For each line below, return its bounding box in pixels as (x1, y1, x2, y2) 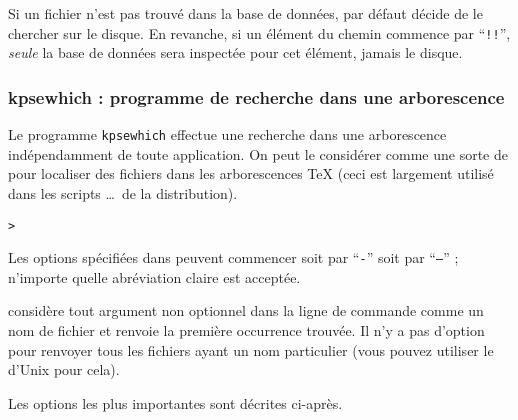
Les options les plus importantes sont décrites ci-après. (8, 392, 343, 413)
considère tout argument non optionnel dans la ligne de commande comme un (8, 300, 484, 321)
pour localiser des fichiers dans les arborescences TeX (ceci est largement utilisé (8, 163, 494, 184)
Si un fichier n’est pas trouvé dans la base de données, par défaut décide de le (8, 3, 483, 23)
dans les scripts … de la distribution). (8, 182, 238, 203)
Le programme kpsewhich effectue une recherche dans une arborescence (8, 124, 447, 145)
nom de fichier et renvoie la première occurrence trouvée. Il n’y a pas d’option (8, 320, 485, 340)
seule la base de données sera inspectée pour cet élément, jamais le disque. (8, 42, 463, 63)
